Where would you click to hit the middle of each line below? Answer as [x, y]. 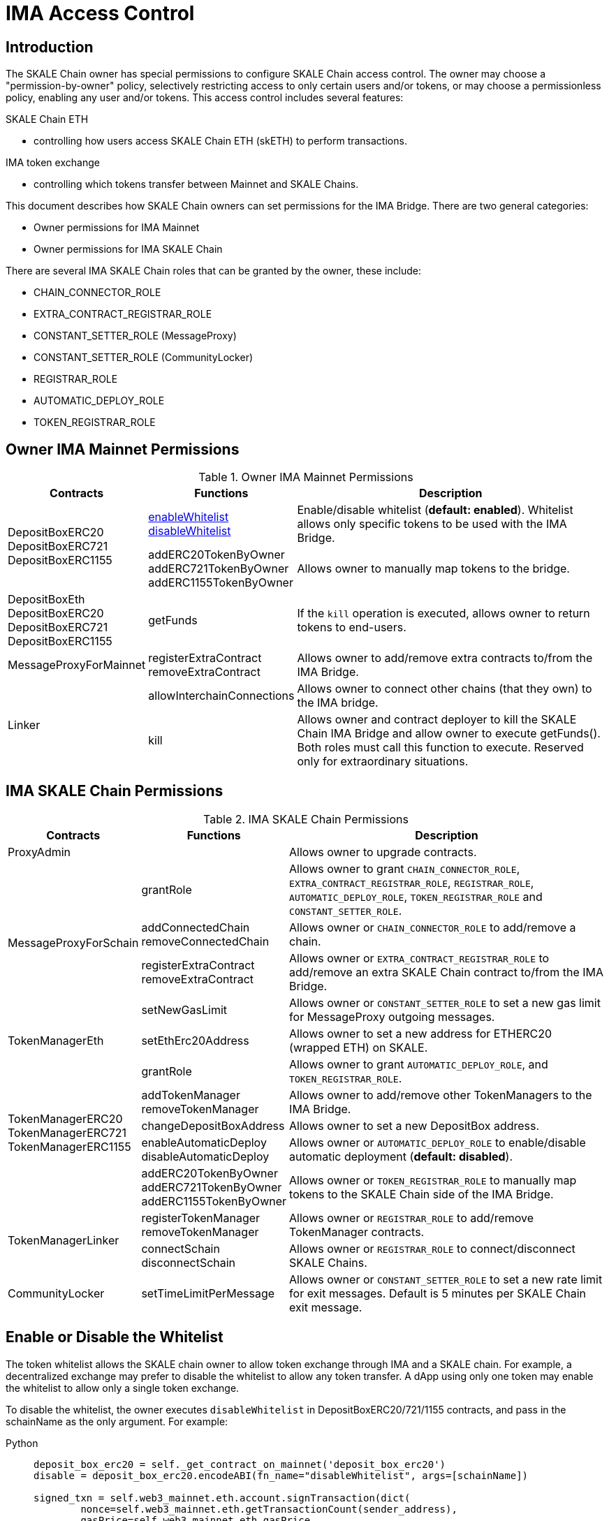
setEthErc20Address [195, 1040]
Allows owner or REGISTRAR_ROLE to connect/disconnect [432, 1248]
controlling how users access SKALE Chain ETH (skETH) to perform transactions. [220, 141]
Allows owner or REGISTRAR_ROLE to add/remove [412, 1218]
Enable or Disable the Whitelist [115, 1337]
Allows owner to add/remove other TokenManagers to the [441, 1095]
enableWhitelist [189, 517]
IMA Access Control [100, 13]
